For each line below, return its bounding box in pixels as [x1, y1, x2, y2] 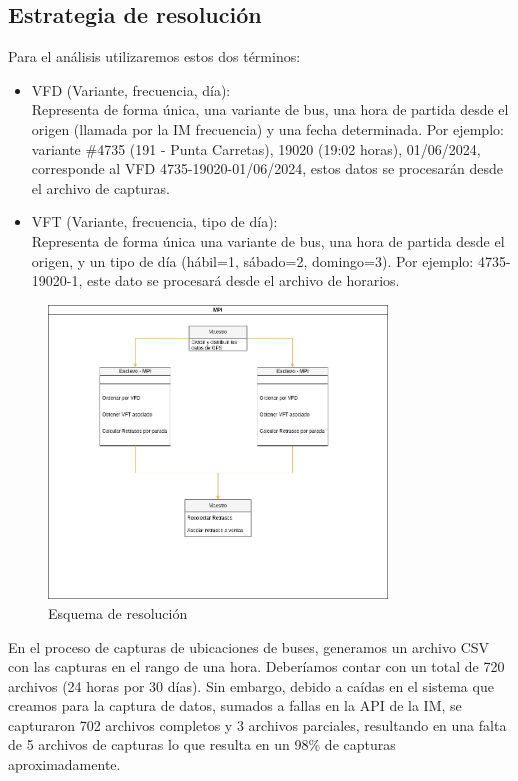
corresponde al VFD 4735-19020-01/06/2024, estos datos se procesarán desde [31, 158, 503, 179]
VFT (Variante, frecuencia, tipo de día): [31, 211, 278, 232]
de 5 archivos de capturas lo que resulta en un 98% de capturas [8, 734, 396, 755]
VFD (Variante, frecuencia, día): [31, 79, 231, 100]
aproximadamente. [8, 754, 121, 775]
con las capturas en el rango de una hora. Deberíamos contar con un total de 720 [8, 656, 505, 677]
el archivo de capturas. [31, 177, 171, 198]
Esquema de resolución [48, 602, 188, 623]
